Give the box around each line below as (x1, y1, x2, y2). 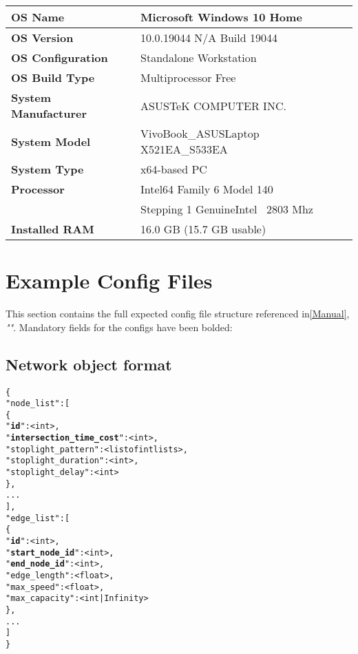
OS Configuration (11, 50, 108, 65)
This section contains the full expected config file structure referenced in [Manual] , (6, 306, 350, 321)
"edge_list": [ (6, 513, 70, 523)
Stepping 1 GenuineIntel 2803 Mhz (140, 201, 313, 217)
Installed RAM (11, 221, 94, 237)
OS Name (11, 9, 65, 25)
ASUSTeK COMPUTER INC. (140, 97, 286, 114)
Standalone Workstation (140, 50, 257, 65)
